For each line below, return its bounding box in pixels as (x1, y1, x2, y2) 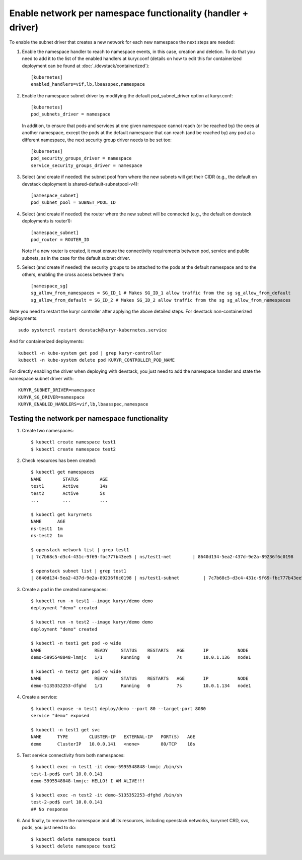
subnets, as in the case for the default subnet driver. (22, 255, 130, 261)
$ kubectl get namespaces (31, 469, 95, 475)
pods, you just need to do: (22, 825, 77, 831)
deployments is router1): (22, 218, 72, 224)
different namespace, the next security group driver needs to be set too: (22, 137, 172, 143)
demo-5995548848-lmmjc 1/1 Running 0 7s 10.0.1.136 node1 (31, 655, 251, 660)
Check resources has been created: (22, 457, 97, 464)
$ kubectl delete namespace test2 (31, 843, 116, 849)
